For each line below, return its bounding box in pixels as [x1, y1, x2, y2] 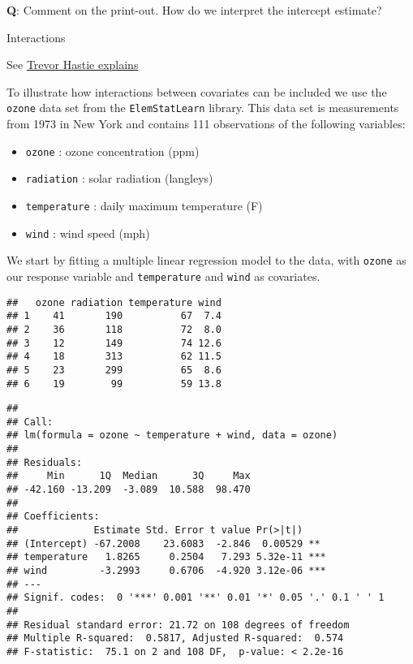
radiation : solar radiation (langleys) [25, 170, 213, 187]
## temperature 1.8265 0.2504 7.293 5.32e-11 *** [6, 551, 326, 563]
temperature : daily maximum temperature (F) [25, 196, 263, 213]
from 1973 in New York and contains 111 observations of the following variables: [6, 115, 406, 132]
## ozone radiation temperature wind [6, 296, 222, 308]
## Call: [6, 416, 54, 428]
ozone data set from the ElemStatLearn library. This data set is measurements [6, 99, 399, 116]
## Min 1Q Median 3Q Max [6, 470, 251, 482]
